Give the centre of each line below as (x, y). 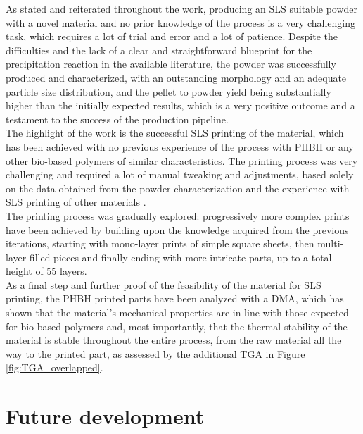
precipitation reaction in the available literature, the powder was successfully (171, 64)
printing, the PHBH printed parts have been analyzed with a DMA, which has (175, 298)
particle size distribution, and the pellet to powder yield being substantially (168, 91)
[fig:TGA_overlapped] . (55, 367)
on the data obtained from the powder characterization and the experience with (178, 188)
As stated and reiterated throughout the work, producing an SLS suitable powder (182, 8)
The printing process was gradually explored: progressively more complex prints (178, 215)
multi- (331, 243)
